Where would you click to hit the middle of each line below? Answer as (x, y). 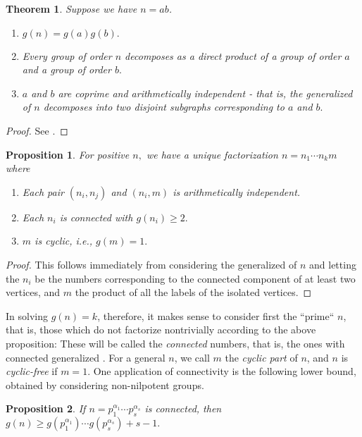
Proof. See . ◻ (37, 130)
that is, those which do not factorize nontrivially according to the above (161, 330)
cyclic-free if (32, 371)
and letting (333, 264)
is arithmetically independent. (237, 191)
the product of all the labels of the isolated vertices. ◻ (193, 292)
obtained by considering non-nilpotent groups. (105, 384)
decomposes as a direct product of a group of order (233, 55)
